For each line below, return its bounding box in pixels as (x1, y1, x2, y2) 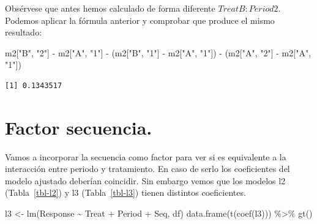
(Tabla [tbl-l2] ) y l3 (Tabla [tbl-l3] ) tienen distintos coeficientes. (5, 186, 246, 199)
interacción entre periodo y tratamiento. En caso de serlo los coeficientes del (5, 162, 290, 175)
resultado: (5, 26, 42, 39)
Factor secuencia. (5, 114, 152, 140)
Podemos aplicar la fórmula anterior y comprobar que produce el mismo (5, 13, 275, 26)
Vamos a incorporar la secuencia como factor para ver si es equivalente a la (5, 150, 286, 163)
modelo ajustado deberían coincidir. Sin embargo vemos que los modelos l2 (5, 174, 286, 187)
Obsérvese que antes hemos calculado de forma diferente (5, 2, 215, 14)
